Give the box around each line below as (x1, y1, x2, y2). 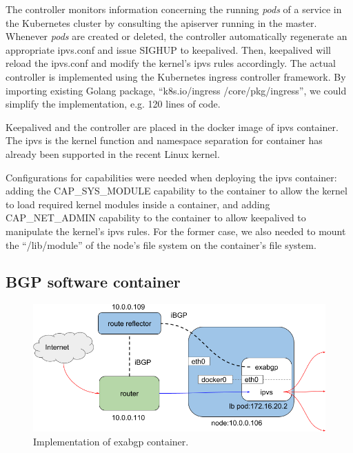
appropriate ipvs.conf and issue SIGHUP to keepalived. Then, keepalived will (6, 42, 331, 57)
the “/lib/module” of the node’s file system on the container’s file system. (6, 237, 316, 252)
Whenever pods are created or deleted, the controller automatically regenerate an (6, 29, 347, 43)
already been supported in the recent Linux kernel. (6, 146, 220, 161)
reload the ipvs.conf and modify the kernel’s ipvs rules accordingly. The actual (6, 56, 336, 70)
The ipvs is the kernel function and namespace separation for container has (6, 133, 323, 148)
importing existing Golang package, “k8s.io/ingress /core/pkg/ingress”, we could (6, 83, 347, 97)
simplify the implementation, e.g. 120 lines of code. (6, 97, 221, 111)
